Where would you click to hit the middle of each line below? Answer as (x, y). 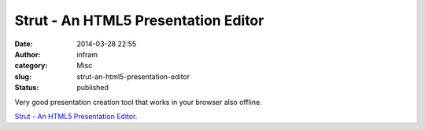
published (93, 88)
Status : (27, 88)
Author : (28, 54)
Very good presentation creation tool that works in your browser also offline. (139, 102)
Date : (24, 44)
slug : (23, 76)
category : (31, 66)
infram (87, 54)
